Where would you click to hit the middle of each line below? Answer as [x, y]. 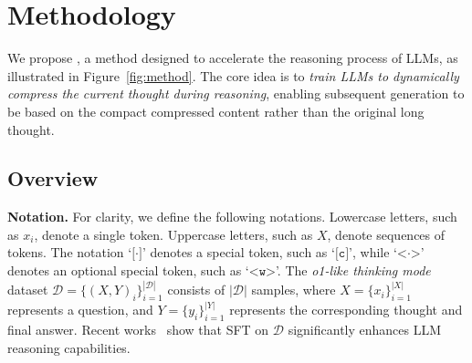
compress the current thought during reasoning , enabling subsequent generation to [236, 93]
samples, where [294, 290]
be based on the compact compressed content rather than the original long [216, 111]
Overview [53, 178]
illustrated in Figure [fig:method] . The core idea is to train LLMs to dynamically [233, 75]
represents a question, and [80, 310]
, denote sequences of [386, 234]
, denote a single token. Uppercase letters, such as [173, 234]
